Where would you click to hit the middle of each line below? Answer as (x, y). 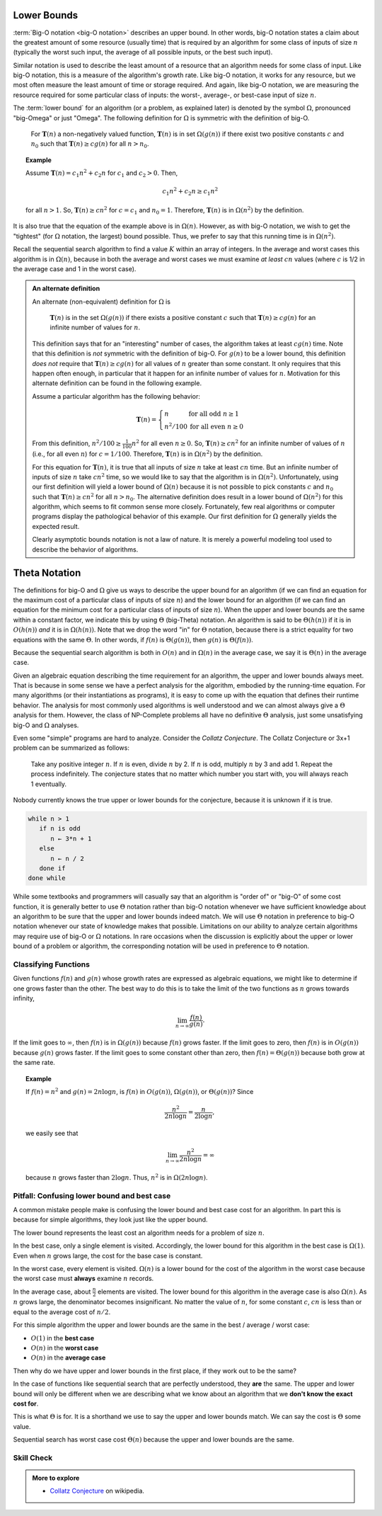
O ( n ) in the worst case (65, 1348)
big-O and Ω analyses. (46, 725)
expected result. (56, 526)
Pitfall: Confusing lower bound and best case (92, 1195)
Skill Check (33, 1457)
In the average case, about (52, 1292)
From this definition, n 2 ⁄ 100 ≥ (77, 443)
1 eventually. (49, 784)
